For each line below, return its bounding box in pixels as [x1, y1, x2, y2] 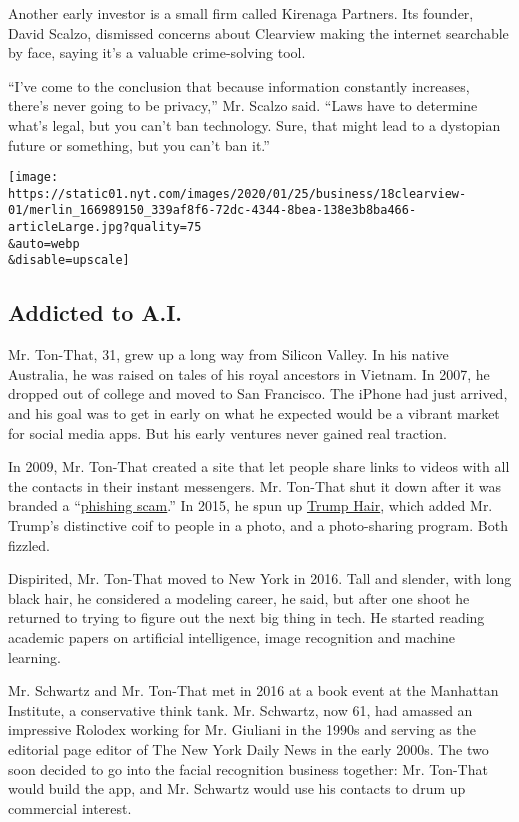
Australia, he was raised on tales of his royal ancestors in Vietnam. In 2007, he [8, 363, 490, 384]
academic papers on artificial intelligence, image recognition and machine [8, 627, 456, 648]
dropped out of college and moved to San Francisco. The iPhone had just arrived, [8, 383, 508, 404]
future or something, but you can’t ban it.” [8, 134, 270, 155]
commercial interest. [8, 797, 132, 818]
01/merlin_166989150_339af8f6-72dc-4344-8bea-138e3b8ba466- [8, 203, 417, 218]
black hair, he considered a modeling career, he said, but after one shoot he [8, 587, 470, 608]
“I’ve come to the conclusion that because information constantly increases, [8, 75, 470, 96]
